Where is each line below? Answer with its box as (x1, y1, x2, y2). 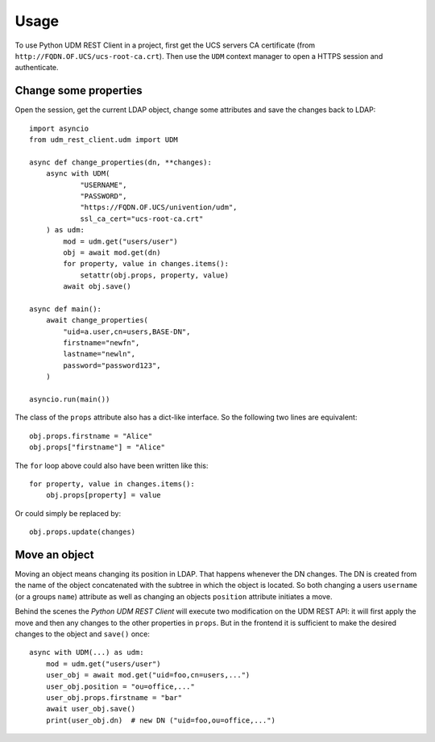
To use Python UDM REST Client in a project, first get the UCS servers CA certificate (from (14, 40, 316, 50)
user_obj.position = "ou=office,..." (45, 682, 195, 691)
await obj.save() (63, 282, 132, 291)
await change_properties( (45, 315, 149, 325)
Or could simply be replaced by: (14, 508, 121, 518)
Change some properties (14, 84, 143, 98)
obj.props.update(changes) (29, 527, 136, 536)
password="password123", (63, 361, 161, 370)
